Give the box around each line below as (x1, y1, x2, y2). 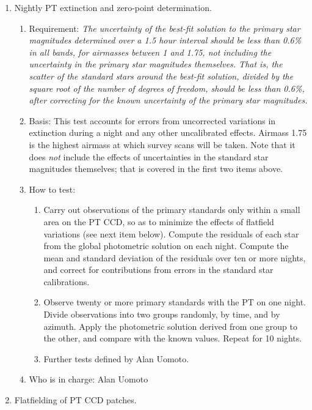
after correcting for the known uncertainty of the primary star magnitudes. (29, 94, 308, 106)
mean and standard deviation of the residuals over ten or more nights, (43, 251, 306, 264)
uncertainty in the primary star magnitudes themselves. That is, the (29, 58, 283, 70)
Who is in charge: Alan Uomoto (29, 373, 148, 386)
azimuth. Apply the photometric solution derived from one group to (43, 319, 297, 332)
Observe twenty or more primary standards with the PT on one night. (43, 296, 306, 308)
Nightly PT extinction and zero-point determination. (14, 1, 212, 13)
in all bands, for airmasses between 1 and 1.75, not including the (29, 45, 272, 58)
